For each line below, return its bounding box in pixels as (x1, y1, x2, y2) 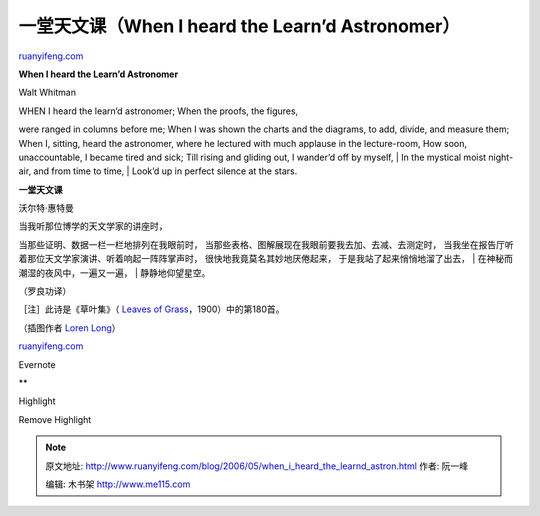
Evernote (18, 358, 56, 370)
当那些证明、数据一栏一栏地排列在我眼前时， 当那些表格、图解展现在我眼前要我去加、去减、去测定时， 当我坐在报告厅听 (18, 238, 514, 250)
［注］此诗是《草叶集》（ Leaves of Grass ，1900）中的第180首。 (18, 303, 285, 315)
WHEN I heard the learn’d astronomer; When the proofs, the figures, (18, 105, 299, 117)
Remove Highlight (18, 413, 92, 425)
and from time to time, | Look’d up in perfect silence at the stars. (33, 165, 298, 177)
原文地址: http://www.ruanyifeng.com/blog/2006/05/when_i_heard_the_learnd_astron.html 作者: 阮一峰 (45, 460, 469, 472)
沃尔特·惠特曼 (18, 202, 75, 214)
